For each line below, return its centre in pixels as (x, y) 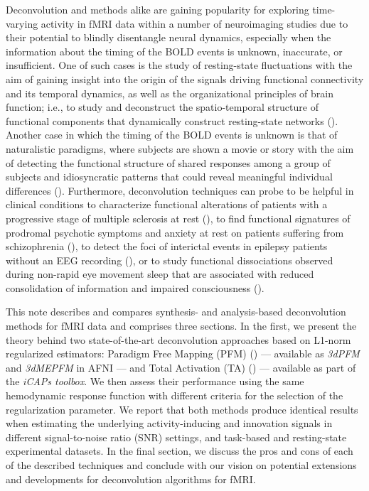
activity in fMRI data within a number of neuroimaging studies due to (194, 23)
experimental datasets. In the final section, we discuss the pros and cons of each (180, 451)
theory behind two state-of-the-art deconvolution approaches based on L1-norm (178, 339)
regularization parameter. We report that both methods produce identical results (182, 409)
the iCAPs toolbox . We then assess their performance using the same (155, 381)
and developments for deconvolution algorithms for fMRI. (131, 479)
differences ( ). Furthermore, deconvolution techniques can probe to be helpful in (180, 190)
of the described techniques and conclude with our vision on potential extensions (181, 465)
